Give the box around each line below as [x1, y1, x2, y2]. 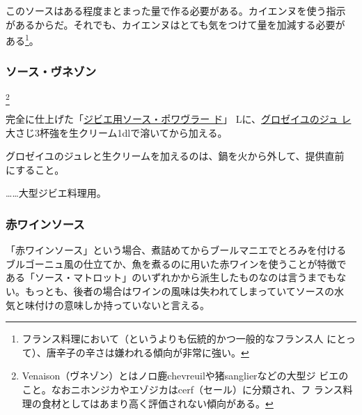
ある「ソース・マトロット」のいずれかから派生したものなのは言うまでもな [6, 270, 347, 285]
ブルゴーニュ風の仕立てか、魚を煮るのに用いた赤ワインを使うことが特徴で [6, 256, 347, 271]
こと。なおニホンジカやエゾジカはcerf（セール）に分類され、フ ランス [22, 382, 343, 396]
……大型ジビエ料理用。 [6, 186, 107, 200]
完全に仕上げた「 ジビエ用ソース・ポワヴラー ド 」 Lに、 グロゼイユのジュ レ [6, 111, 352, 126]
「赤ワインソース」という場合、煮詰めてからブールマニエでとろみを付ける [6, 243, 347, 257]
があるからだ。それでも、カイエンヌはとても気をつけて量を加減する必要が [6, 17, 345, 31]
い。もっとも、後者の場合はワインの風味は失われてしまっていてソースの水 [6, 283, 345, 298]
